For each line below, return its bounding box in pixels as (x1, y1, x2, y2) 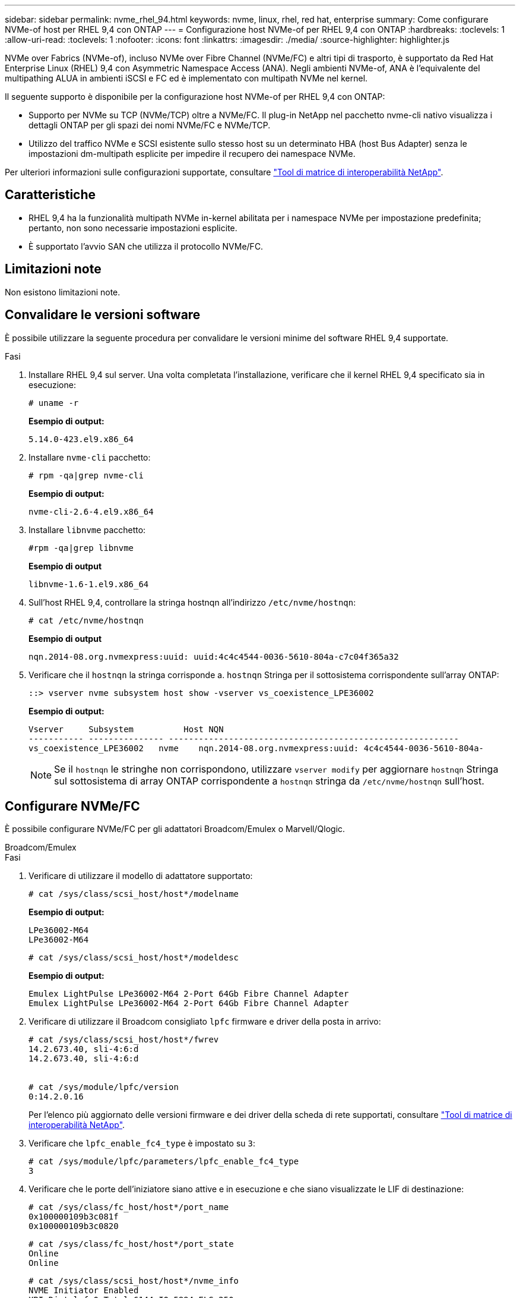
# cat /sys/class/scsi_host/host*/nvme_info (28, 1276, 239, 1286)
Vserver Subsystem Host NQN (28, 724, 224, 734)
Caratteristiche (5, 187, 96, 203)
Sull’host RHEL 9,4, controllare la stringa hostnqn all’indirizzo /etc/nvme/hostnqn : (28, 597, 356, 607)
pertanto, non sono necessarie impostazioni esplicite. (28, 222, 237, 233)
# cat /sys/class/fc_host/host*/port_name (28, 1202, 229, 1212)
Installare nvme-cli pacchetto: (28, 452, 151, 462)
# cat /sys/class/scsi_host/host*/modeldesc (28, 953, 239, 963)
